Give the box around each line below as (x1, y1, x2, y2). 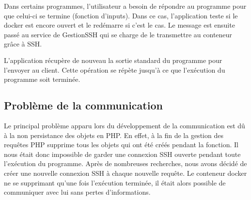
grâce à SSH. (4, 39, 42, 49)
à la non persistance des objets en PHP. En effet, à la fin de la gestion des (4, 130, 223, 140)
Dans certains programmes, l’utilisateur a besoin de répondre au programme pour (4, 1, 247, 11)
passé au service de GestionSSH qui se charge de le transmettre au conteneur (4, 29, 232, 39)
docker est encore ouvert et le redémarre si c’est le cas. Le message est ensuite (4, 20, 235, 30)
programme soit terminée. (4, 74, 80, 84)
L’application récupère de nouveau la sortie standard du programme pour (4, 55, 222, 65)
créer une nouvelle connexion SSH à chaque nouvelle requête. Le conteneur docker (4, 168, 247, 178)
